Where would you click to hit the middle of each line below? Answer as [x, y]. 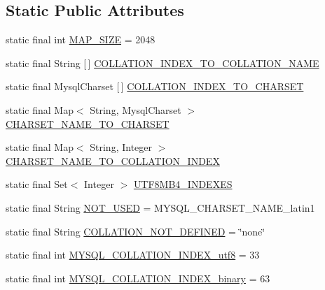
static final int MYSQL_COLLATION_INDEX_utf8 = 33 [133, 255]
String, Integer [121, 147]
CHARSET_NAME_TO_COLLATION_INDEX [113, 160]
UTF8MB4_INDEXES [183, 184]
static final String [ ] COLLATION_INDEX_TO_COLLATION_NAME [162, 63]
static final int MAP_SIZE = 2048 [81, 39]
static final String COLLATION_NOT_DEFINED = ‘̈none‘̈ [136, 231]
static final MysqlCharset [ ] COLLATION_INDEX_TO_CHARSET [155, 86]
